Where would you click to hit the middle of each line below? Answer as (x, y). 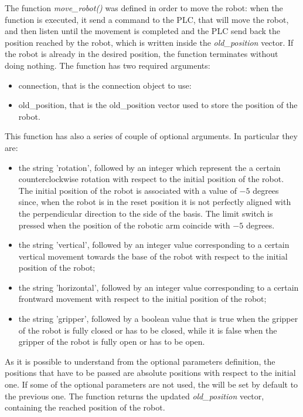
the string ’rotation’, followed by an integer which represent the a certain (149, 167)
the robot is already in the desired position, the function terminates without (142, 54)
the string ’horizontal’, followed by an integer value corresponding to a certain (159, 287)
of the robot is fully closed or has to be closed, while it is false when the (148, 330)
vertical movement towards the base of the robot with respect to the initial (153, 256)
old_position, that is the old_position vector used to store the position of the (158, 105)
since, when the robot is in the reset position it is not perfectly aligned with (155, 202)
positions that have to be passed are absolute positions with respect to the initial (150, 373)
